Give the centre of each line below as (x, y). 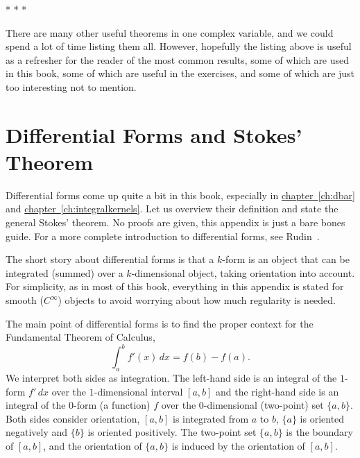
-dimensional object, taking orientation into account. (243, 272)
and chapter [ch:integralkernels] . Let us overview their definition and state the (172, 209)
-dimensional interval (138, 391)
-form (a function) (112, 405)
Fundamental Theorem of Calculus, (80, 337)
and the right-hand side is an (277, 391)
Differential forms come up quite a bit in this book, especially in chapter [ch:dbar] (180, 195)
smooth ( (25, 300)
